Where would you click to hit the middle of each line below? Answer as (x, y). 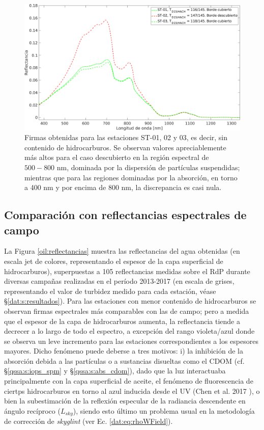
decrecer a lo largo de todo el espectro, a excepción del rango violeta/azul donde (129, 331)
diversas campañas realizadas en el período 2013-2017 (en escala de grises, (119, 281)
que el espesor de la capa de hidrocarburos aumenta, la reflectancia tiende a (122, 321)
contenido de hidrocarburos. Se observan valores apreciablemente (125, 147)
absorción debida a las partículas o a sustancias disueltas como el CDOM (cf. (124, 360)
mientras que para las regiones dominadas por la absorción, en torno (131, 177)
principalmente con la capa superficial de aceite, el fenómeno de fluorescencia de (129, 381)
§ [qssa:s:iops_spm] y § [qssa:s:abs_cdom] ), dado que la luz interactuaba (115, 371)
